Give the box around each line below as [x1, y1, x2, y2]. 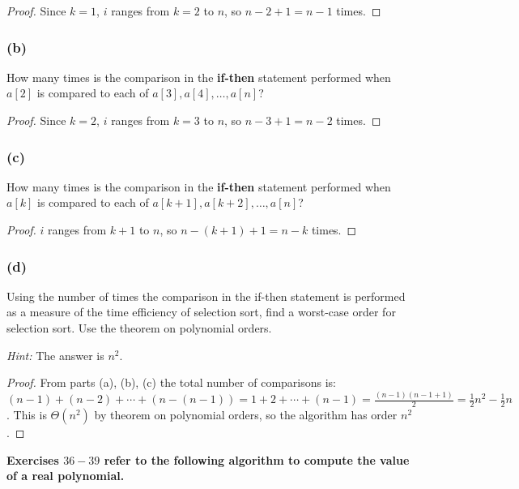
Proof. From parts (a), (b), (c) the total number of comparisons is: [6, 374, 336, 391]
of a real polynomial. [6, 467, 125, 484]
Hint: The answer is [6, 346, 104, 363]
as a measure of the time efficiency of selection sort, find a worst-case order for [6, 303, 396, 320]
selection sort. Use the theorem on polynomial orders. [6, 320, 272, 336]
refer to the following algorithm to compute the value [104, 451, 410, 468]
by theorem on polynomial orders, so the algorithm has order [94, 405, 398, 423]
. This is [6, 405, 47, 423]
